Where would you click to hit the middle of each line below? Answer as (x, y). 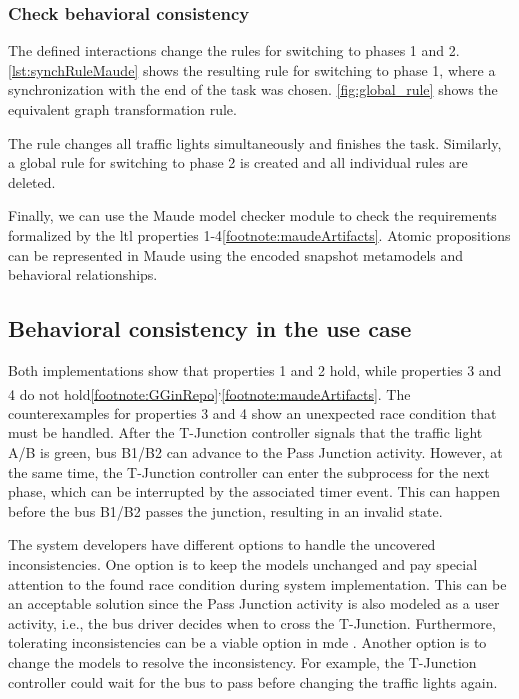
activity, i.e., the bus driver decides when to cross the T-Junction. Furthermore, (252, 622)
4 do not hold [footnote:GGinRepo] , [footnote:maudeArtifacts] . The (209, 392)
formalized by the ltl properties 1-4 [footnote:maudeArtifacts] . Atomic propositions (259, 234)
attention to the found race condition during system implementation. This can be (257, 583)
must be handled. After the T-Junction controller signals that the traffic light (245, 432)
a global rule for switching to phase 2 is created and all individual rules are (238, 162)
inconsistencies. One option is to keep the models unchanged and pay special (243, 563)
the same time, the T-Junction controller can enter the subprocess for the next (249, 471)
